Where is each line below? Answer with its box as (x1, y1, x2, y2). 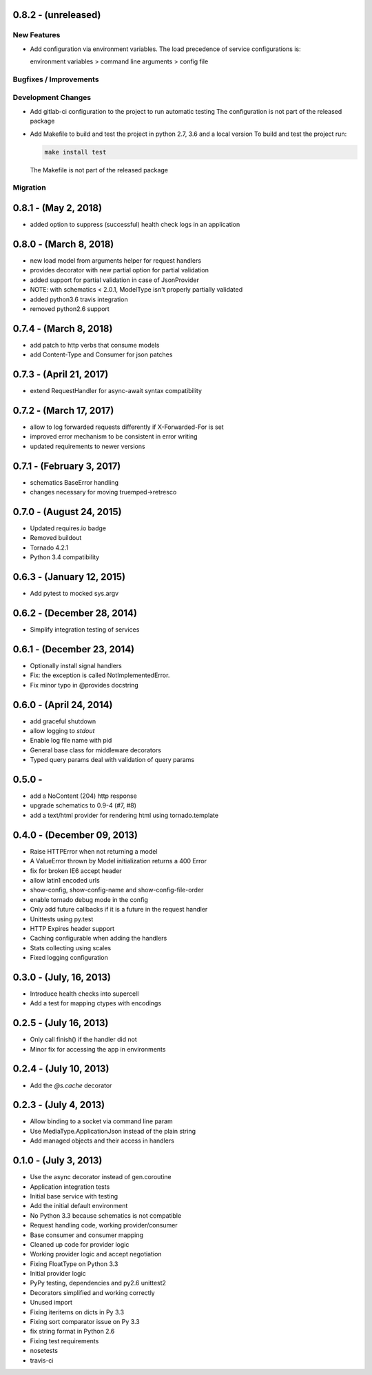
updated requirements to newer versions (30, 442, 145, 450)
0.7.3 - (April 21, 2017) (12, 369, 109, 381)
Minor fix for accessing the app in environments (30, 1045, 166, 1053)
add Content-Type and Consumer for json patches (30, 350, 173, 359)
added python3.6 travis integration (30, 295, 128, 303)
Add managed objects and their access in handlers (30, 1136, 175, 1145)
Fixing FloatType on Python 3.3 (30, 1259, 118, 1268)
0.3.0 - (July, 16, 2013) (12, 971, 112, 983)
